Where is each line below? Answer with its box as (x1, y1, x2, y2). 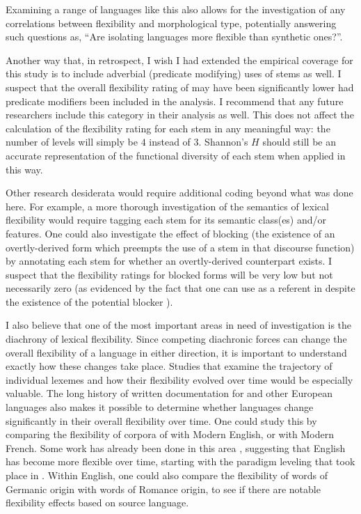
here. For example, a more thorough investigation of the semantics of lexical (6, 198, 329, 213)
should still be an (262, 134, 336, 149)
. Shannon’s (198, 134, 248, 149)
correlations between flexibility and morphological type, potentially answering (6, 15, 337, 30)
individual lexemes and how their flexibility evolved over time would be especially (6, 372, 353, 387)
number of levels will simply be (6, 134, 138, 149)
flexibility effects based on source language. (6, 495, 189, 510)
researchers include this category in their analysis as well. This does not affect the (6, 107, 354, 122)
